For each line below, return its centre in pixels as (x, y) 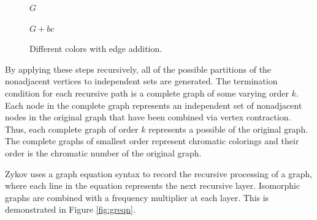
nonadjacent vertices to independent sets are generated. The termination (141, 81)
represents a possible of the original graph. (228, 129)
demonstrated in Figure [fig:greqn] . (70, 209)
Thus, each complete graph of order (72, 129)
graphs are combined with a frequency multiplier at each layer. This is (137, 197)
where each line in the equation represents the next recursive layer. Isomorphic (153, 185)
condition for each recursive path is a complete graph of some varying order (147, 93)
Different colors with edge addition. (96, 49)
